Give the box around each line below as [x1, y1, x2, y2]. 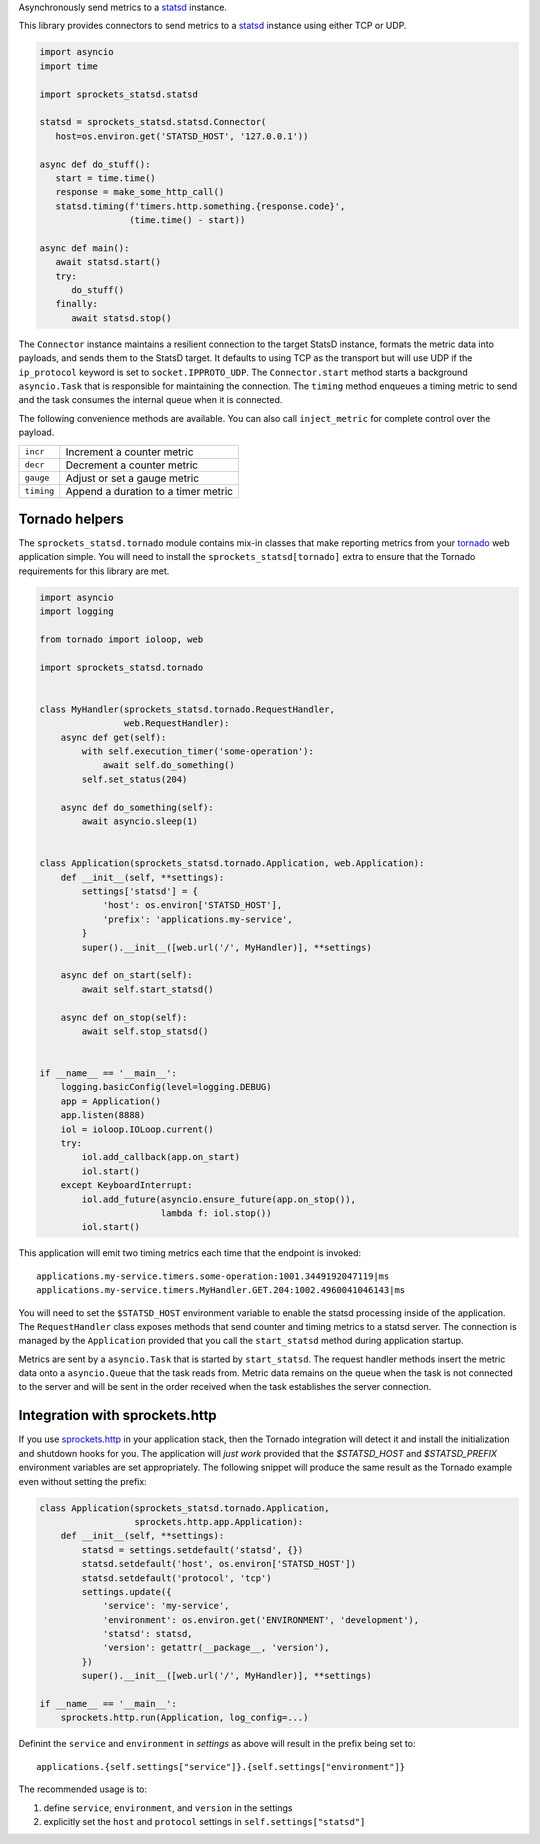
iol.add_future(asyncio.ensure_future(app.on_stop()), [81, 1193, 357, 1205]
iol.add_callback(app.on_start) [81, 1151, 240, 1163]
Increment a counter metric [65, 445, 194, 459]
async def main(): [39, 242, 130, 254]
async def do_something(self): [60, 801, 214, 813]
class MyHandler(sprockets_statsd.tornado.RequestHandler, [39, 703, 335, 715]
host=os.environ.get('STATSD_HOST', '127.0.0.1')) [55, 130, 309, 142]
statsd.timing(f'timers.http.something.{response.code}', [55, 200, 346, 212]
